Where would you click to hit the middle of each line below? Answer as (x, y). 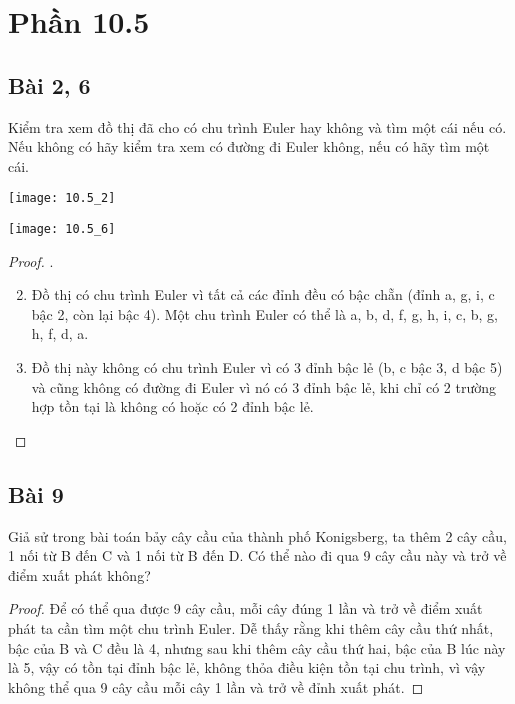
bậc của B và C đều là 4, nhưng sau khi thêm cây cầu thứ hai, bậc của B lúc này (257, 647)
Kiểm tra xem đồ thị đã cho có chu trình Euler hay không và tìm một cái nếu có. (257, 126)
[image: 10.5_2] (62, 198)
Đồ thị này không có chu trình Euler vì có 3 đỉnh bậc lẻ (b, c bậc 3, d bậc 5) (267, 367)
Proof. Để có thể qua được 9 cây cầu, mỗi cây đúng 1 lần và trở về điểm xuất (245, 608)
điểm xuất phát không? (79, 574)
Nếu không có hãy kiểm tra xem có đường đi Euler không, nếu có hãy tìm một (249, 146)
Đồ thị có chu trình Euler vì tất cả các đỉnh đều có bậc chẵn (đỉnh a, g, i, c (263, 294)
